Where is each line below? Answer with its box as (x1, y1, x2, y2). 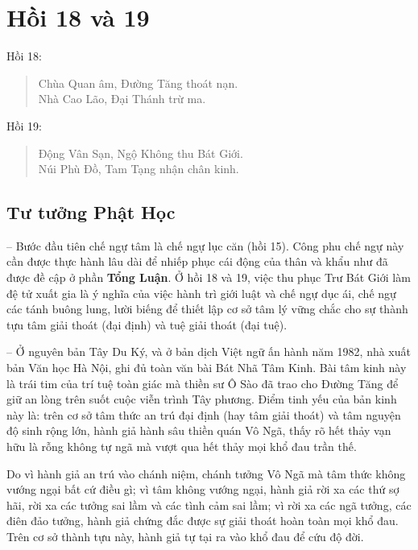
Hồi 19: (6, 117, 42, 134)
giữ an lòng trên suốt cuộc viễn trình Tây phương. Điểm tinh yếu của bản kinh (6, 391, 397, 407)
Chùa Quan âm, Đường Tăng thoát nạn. (38, 74, 238, 91)
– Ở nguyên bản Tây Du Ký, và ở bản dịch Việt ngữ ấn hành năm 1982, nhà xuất (6, 343, 411, 360)
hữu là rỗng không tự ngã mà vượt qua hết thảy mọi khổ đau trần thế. (6, 438, 357, 455)
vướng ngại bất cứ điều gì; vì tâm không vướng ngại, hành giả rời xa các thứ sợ (6, 481, 399, 498)
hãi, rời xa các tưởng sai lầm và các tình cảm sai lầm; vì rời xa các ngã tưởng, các (6, 496, 412, 513)
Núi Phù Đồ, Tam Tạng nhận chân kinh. (38, 160, 239, 177)
